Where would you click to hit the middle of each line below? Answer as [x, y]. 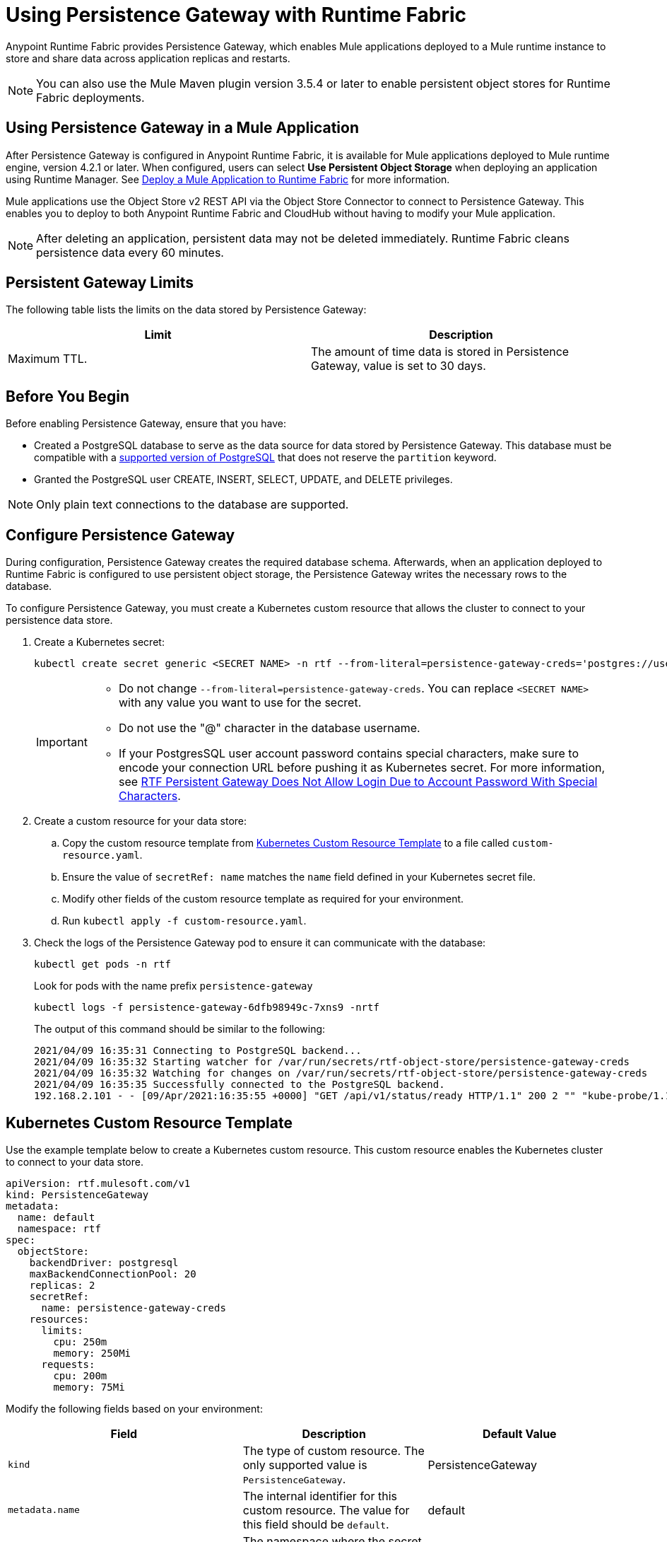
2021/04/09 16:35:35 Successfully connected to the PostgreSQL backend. [240, 1085]
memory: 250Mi [92, 1353]
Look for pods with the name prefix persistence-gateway [173, 986]
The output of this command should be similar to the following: [180, 1029]
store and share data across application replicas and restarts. [148, 58]
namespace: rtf [59, 1228]
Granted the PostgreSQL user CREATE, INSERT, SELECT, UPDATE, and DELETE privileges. [243, 480]
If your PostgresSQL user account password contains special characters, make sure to [348, 754]
